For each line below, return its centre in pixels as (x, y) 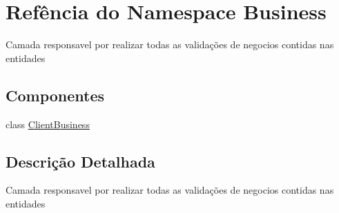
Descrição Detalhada (80, 161)
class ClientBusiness (48, 124)
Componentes (55, 95)
